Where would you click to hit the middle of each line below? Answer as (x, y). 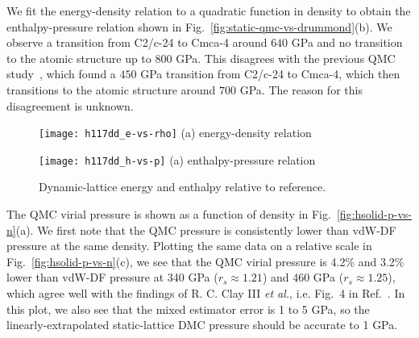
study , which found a (61, 74)
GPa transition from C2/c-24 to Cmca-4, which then (270, 74)
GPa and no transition (347, 42)
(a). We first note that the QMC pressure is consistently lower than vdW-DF (206, 230)
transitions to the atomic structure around (111, 89)
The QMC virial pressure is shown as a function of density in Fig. (169, 214)
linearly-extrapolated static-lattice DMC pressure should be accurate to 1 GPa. (202, 325)
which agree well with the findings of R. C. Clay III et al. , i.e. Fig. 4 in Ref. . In (206, 293)
